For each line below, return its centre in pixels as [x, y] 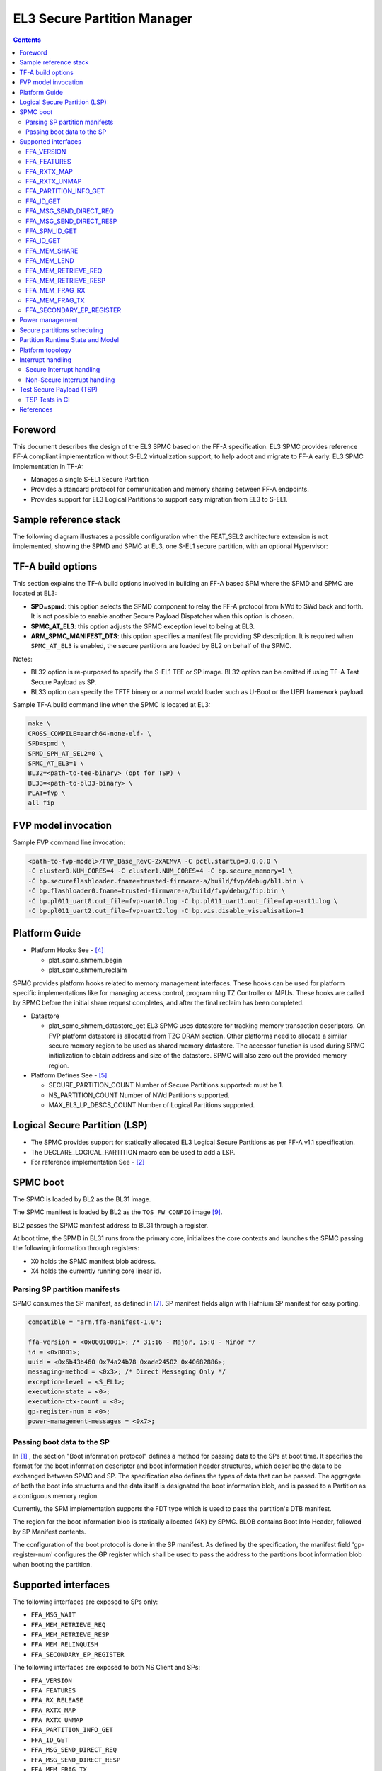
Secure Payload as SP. [64, 682]
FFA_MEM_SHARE [52, 251]
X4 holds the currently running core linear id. [96, 1271]
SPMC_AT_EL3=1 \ [56, 763]
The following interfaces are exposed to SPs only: [86, 1602]
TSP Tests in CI [48, 400]
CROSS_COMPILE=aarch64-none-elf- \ [89, 734]
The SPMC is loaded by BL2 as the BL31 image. [82, 1199]
